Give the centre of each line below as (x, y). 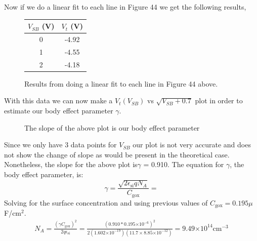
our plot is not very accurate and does (192, 145)
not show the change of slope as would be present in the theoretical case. (117, 154)
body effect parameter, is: (44, 174)
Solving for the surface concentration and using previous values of (106, 202)
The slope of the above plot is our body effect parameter (112, 127)
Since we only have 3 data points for (60, 145)
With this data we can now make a (58, 101)
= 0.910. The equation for (184, 164)
